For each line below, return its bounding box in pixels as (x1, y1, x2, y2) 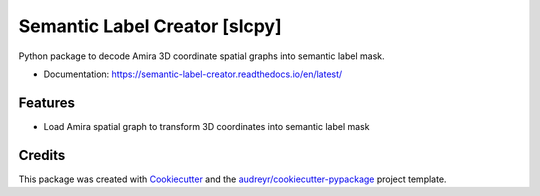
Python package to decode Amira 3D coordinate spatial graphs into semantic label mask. (18, 50, 385, 62)
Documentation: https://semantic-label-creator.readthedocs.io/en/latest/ (43, 68, 343, 80)
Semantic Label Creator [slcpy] (18, 15, 282, 37)
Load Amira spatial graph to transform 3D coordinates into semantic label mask (43, 120, 370, 132)
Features (18, 94, 75, 111)
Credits (18, 146, 66, 164)
